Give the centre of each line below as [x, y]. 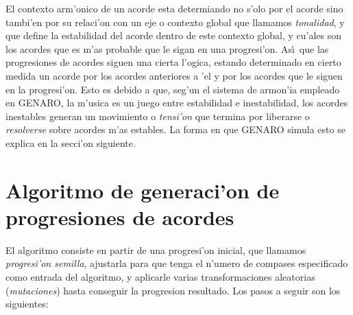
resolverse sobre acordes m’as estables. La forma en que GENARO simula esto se [175, 129]
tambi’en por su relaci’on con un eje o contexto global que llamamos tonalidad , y [175, 22]
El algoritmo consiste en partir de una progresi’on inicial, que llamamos [156, 249]
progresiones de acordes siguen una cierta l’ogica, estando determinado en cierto [173, 62]
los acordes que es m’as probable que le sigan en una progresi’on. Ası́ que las [167, 48]
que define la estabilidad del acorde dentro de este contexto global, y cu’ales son [173, 35]
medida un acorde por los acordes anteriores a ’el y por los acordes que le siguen [174, 75]
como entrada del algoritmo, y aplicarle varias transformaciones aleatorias [160, 277]
